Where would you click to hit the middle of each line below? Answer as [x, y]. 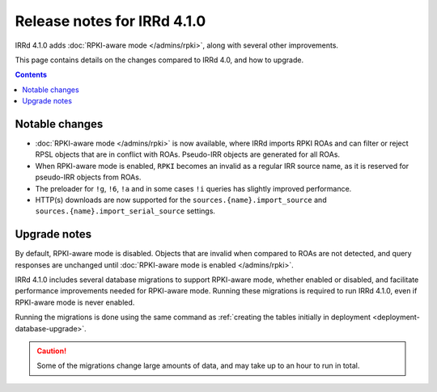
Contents [31, 75]
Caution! [52, 351]
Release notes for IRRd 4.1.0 [110, 21]
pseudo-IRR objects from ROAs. [88, 177]
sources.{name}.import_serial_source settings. [125, 211]
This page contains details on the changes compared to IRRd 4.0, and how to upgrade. [159, 60]
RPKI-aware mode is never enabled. [75, 302]
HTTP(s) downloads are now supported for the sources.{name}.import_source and [181, 200]
